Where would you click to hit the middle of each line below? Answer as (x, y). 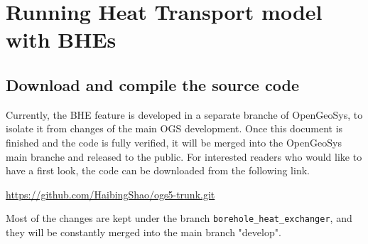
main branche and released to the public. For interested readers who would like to (184, 156)
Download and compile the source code (152, 84)
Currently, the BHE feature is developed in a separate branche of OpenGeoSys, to (184, 114)
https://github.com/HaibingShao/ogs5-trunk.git (110, 194)
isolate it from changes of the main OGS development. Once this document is (174, 128)
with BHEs (61, 39)
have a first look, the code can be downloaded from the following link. (158, 170)
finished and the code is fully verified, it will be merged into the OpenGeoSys (174, 142)
